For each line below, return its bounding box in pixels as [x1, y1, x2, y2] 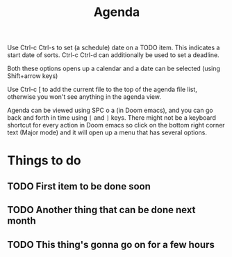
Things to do [7, 153, 81, 169]
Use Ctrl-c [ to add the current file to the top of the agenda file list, [7, 85, 198, 94]
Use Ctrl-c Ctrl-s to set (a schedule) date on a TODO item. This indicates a [7, 43, 220, 52]
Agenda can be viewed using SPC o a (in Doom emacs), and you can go [7, 106, 213, 115]
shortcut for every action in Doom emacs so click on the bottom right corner [7, 121, 225, 130]
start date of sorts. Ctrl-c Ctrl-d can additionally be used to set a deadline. [7, 51, 220, 59]
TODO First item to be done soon [7, 180, 151, 192]
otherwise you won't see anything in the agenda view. [7, 93, 162, 101]
